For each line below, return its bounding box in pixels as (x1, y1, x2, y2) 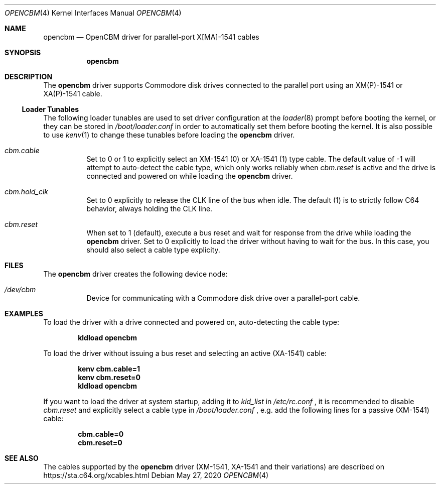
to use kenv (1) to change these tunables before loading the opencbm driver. (43, 131, 295, 139)
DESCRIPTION (5, 72, 53, 81)
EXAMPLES (5, 309, 43, 318)
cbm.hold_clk (5, 187, 48, 196)
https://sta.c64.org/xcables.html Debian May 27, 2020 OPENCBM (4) (43, 471, 269, 479)
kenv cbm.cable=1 (78, 364, 140, 373)
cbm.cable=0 (78, 430, 124, 438)
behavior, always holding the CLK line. (86, 204, 213, 213)
